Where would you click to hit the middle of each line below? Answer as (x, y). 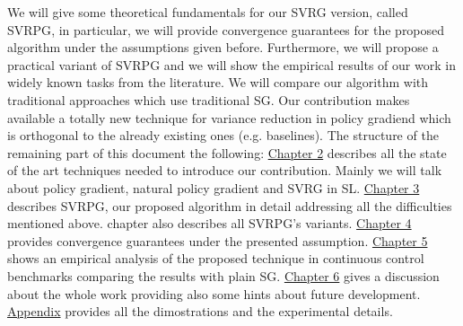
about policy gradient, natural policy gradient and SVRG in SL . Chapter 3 (214, 187)
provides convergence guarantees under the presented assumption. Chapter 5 (218, 240)
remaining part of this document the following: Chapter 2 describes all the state (227, 152)
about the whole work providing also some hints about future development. (214, 293)
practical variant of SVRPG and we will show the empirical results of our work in (231, 64)
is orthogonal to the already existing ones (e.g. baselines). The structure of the (223, 135)
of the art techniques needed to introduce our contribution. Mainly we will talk (225, 170)
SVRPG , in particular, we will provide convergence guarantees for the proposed (226, 29)
